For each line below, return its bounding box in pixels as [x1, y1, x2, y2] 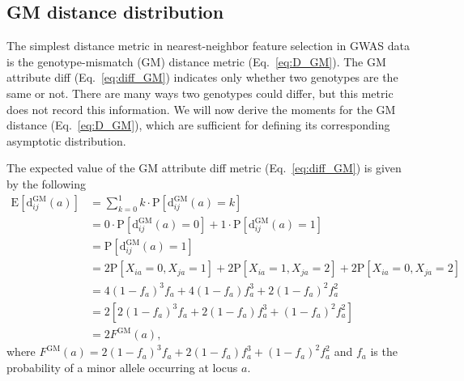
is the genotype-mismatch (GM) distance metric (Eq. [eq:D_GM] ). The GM [6, 53, 386, 70]
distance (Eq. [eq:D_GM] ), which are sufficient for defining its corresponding [6, 116, 390, 133]
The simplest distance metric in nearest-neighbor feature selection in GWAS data [6, 37, 411, 54]
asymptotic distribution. [6, 132, 126, 149]
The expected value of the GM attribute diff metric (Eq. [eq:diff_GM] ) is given [6, 159, 402, 176]
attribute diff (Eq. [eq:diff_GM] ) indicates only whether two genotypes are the [6, 69, 398, 86]
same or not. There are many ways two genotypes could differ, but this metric [6, 84, 394, 101]
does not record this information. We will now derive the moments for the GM [6, 100, 396, 117]
